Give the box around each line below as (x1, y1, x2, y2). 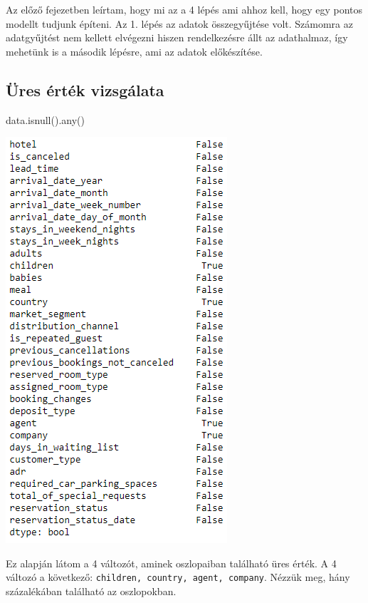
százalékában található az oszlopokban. (6, 584, 177, 599)
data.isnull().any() (6, 112, 85, 127)
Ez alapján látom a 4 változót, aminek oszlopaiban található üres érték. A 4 (6, 555, 337, 570)
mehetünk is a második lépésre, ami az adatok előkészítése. (6, 43, 263, 58)
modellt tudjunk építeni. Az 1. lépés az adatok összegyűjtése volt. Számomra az (6, 16, 353, 31)
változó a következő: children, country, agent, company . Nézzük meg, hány (6, 569, 350, 584)
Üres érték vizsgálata (6, 78, 164, 100)
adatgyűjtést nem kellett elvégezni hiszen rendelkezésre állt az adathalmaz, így (6, 30, 348, 45)
